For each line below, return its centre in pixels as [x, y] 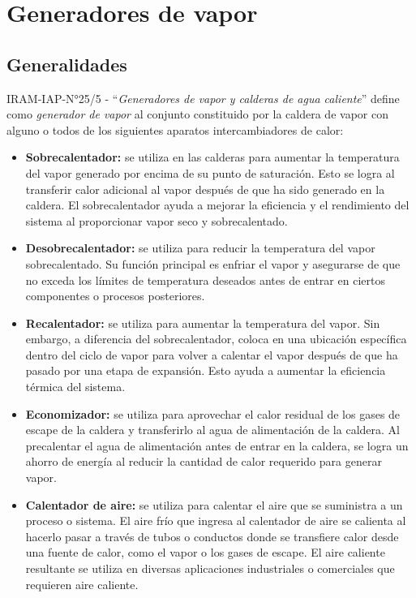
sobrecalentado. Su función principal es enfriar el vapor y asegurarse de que [213, 263]
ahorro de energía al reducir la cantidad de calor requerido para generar [204, 461]
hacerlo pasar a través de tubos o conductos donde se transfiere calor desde [212, 536]
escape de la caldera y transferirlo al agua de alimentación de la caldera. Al [212, 430]
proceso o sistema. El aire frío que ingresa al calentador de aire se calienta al [216, 521]
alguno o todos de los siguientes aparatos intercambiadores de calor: [175, 129]
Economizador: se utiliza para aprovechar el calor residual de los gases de [213, 413]
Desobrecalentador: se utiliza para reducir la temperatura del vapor [200, 248]
